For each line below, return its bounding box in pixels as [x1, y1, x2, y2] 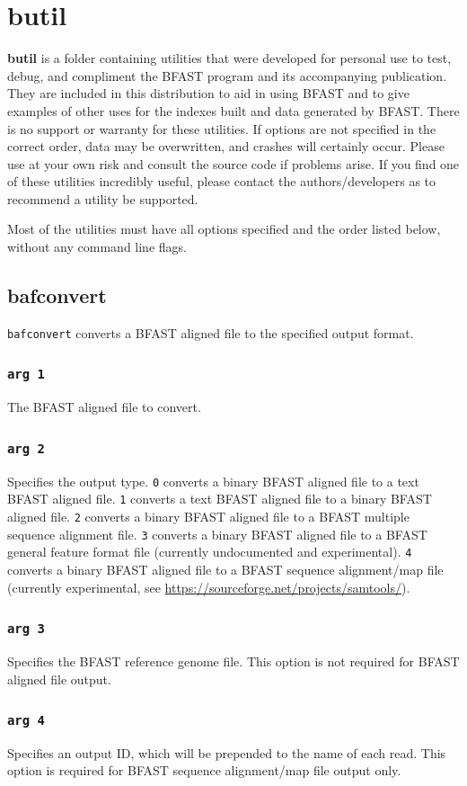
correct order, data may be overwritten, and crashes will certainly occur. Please [7, 137, 445, 156]
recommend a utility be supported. [7, 189, 198, 208]
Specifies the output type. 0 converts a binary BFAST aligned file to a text [7, 471, 419, 490]
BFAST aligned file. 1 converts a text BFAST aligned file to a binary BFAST [7, 489, 432, 508]
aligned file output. [7, 669, 111, 688]
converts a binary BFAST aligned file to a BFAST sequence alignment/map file [7, 559, 444, 578]
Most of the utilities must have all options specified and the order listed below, [7, 219, 441, 238]
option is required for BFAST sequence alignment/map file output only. [7, 761, 401, 780]
